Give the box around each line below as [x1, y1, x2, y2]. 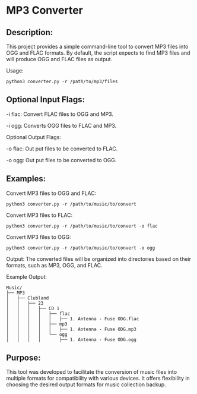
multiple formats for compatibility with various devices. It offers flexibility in [6, 375, 190, 382]
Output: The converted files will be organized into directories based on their [6, 255, 192, 262]
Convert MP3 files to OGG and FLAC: [6, 190, 97, 197]
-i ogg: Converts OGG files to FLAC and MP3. [6, 122, 117, 129]
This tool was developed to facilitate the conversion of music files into [6, 368, 177, 376]
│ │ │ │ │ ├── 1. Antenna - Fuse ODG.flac [6, 316, 139, 321]
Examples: [6, 174, 46, 184]
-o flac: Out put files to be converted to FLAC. [6, 145, 118, 152]
